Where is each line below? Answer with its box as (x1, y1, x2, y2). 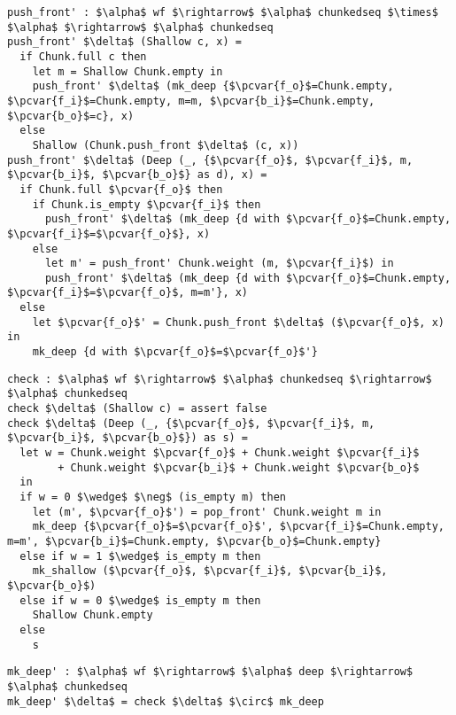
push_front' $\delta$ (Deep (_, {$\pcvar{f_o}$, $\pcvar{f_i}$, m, (7, 153, 413, 167)
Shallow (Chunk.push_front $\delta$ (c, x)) (32, 138, 299, 152)
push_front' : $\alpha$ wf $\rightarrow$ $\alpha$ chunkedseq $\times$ (7, 6, 438, 19)
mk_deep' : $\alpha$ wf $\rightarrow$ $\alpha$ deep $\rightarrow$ (7, 665, 413, 679)
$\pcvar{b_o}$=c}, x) (7, 109, 135, 122)
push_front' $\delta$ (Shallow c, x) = (7, 35, 242, 49)
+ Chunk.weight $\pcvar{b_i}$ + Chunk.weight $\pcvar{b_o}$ (58, 461, 420, 474)
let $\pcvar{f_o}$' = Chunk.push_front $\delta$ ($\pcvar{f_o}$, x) (32, 315, 444, 329)
